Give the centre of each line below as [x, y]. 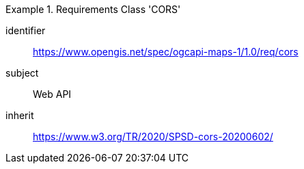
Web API [52, 94]
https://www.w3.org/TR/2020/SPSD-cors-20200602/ [153, 136]
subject [22, 73]
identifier [26, 30]
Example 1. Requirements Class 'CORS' [93, 9]
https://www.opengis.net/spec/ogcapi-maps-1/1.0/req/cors [166, 52]
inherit [20, 115]
